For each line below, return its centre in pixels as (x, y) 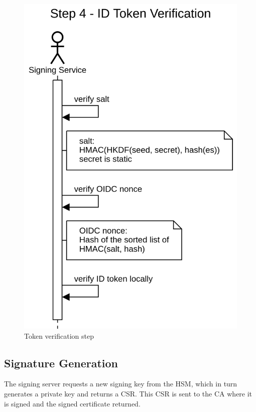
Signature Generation (61, 363)
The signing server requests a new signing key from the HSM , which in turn (121, 384)
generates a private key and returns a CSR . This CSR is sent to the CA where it (128, 394)
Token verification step (59, 335)
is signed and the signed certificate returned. (72, 403)
